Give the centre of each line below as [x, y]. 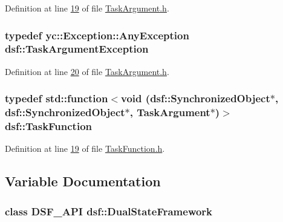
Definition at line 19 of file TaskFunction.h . [85, 149]
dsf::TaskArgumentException [77, 49]
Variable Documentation [83, 181]
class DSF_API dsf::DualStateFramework [109, 211]
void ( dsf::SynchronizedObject [196, 98]
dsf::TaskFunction [49, 126]
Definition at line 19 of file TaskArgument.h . [87, 8]
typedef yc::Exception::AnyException [97, 35]
